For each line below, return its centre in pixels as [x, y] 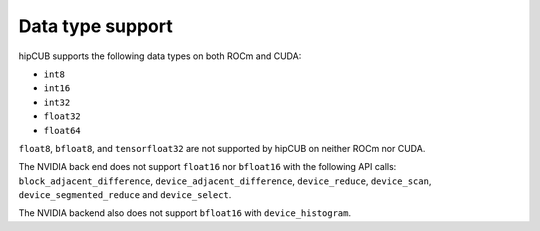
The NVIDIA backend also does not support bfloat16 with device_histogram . [185, 213]
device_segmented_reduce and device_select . [125, 195]
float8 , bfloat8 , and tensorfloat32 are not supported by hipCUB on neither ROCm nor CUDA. [222, 148]
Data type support [96, 26]
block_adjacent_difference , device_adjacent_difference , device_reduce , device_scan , [225, 181]
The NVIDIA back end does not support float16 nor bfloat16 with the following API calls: [207, 167]
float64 [62, 130]
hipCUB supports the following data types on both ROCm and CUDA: [160, 56]
